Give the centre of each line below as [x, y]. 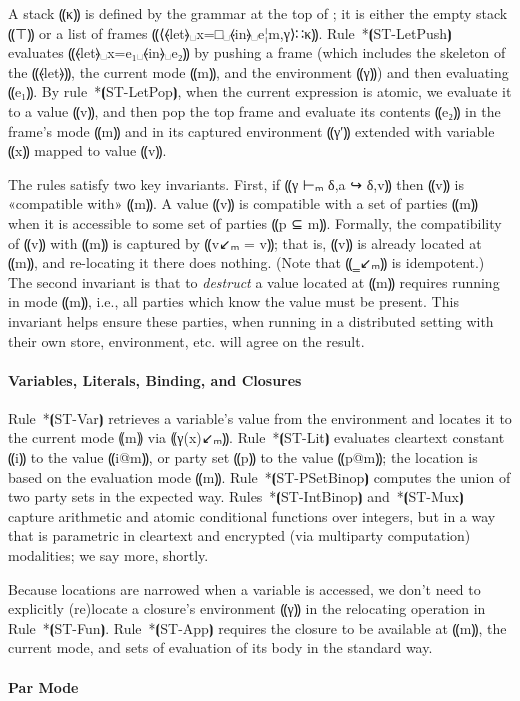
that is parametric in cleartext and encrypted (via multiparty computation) [239, 535]
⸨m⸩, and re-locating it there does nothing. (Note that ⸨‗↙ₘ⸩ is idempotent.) [246, 262]
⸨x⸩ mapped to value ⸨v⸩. [87, 150]
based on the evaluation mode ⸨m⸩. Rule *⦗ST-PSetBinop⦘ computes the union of [259, 476]
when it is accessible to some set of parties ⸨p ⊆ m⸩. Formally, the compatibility [255, 222]
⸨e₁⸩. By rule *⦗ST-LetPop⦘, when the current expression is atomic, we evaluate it [260, 91]
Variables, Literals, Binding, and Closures [155, 379]
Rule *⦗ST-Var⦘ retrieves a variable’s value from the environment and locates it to [260, 417]
